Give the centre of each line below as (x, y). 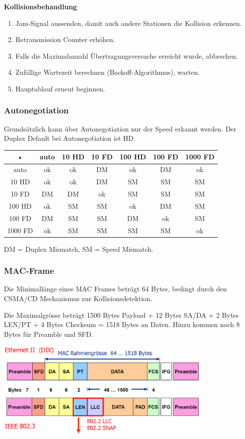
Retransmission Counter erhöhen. (65, 39)
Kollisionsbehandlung (41, 6)
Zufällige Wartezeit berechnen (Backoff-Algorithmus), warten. (108, 72)
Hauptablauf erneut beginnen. (60, 88)
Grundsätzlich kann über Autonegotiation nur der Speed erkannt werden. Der (120, 128)
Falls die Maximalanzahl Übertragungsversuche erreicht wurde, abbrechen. (127, 55)
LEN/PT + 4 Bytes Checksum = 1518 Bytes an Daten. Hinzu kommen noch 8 (122, 324)
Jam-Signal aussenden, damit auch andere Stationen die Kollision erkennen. (129, 23)
